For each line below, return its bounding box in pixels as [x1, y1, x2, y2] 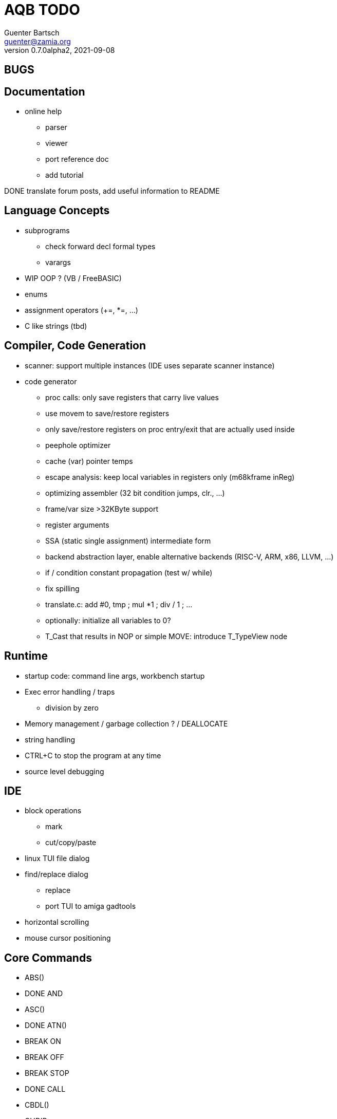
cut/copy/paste [45, 838, 97, 847]
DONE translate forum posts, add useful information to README [4, 186, 220, 196]
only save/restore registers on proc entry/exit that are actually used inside [45, 424, 295, 434]
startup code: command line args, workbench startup [25, 671, 205, 680]
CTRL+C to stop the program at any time [25, 751, 161, 760]
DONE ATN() [25, 1021, 67, 1030]
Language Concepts [4, 204, 110, 217]
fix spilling [45, 584, 80, 593]
